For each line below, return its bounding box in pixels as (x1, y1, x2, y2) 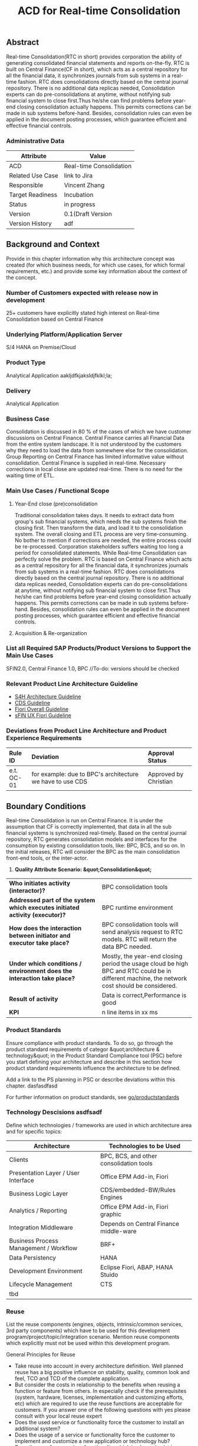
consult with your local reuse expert (14, 1412, 102, 1419)
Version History (9, 219, 52, 228)
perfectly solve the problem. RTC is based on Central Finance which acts (14, 556, 192, 563)
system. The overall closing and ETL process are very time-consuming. (14, 530, 188, 537)
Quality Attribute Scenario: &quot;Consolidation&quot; (14, 866, 152, 873)
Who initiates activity (9, 879, 71, 888)
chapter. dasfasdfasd (6, 1082, 58, 1089)
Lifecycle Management (9, 1280, 72, 1288)
